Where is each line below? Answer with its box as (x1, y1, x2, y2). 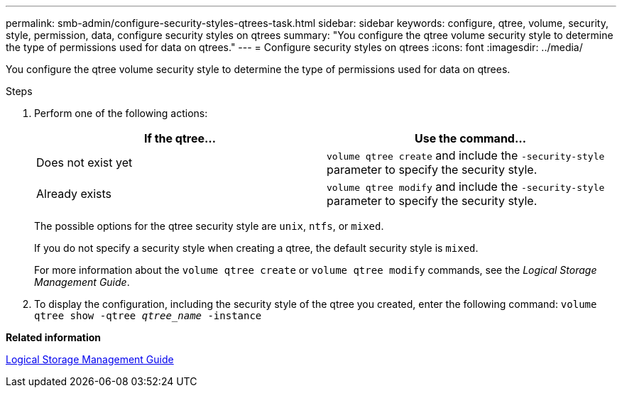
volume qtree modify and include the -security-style (327, 179, 605, 194)
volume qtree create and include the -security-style (327, 148, 605, 162)
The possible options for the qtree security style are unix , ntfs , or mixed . (34, 220, 384, 232)
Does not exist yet (36, 155, 133, 170)
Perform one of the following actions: (34, 107, 208, 119)
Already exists (36, 187, 112, 201)
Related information (6, 331, 102, 343)
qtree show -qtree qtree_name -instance (34, 310, 262, 321)
